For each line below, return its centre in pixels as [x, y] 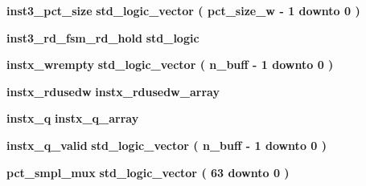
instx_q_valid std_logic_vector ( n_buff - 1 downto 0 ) [167, 145]
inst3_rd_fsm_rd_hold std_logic [103, 37]
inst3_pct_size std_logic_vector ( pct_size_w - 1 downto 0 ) [183, 10]
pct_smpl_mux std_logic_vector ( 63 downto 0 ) [148, 172]
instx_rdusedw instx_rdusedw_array [113, 91]
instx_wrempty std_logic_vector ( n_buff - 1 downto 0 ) [170, 65]
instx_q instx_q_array [73, 118]
